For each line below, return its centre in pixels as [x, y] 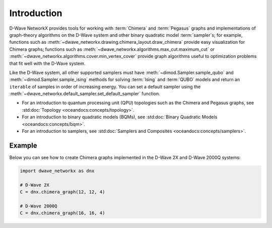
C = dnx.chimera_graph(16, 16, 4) [62, 213]
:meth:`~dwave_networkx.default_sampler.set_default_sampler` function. [85, 94]
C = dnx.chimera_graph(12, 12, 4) [62, 192]
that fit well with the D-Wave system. [47, 63]
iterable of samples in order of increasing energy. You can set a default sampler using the [105, 87]
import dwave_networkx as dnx [57, 171]
